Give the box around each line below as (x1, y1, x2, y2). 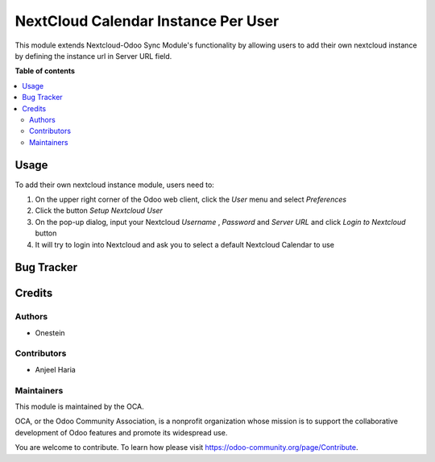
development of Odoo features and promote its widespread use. (14, 427, 228, 437)
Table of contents (14, 66, 76, 76)
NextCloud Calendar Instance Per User (14, 12, 280, 30)
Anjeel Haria (35, 364, 76, 374)
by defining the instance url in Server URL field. (14, 51, 172, 60)
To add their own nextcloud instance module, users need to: (14, 180, 215, 189)
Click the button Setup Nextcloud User (35, 206, 163, 215)
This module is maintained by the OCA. (14, 402, 144, 411)
